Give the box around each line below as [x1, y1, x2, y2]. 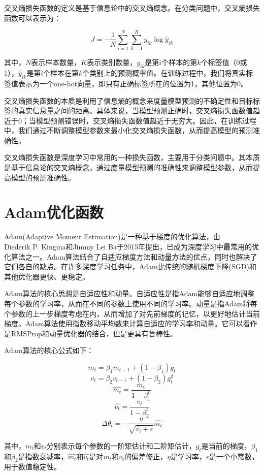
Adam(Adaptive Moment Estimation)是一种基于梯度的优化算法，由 [4, 231, 220, 242]
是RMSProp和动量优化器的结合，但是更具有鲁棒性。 [4, 328, 177, 338]
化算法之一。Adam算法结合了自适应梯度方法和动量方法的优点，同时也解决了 [4, 251, 257, 262]
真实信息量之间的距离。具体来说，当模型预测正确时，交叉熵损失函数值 [18, 105, 253, 116]
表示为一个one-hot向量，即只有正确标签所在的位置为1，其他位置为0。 [18, 78, 248, 88]
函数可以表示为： [4, 12, 61, 23]
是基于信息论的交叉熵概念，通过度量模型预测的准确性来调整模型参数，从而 [4, 162, 253, 173]
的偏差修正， [124, 451, 168, 461]
